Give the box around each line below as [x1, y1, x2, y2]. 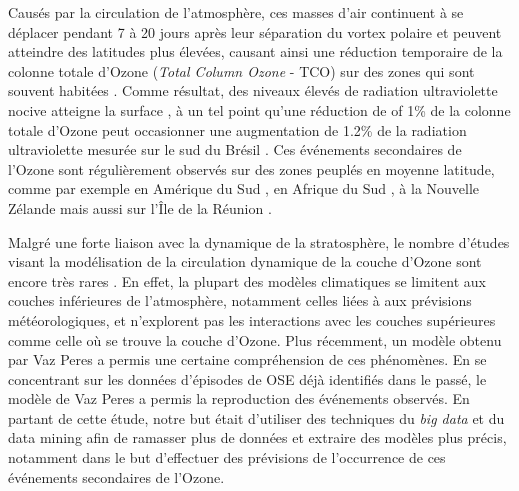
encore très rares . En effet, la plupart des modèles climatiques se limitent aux [8, 270, 486, 291]
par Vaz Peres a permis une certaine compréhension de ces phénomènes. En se [8, 349, 487, 370]
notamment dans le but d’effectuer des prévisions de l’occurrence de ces [8, 447, 446, 468]
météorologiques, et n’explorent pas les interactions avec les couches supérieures [8, 309, 496, 330]
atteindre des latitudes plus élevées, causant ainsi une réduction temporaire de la [8, 41, 503, 62]
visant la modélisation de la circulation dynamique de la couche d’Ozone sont [8, 251, 482, 272]
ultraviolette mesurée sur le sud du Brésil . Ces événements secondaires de [8, 139, 462, 160]
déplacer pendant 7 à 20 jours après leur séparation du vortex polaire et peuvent [8, 21, 502, 42]
